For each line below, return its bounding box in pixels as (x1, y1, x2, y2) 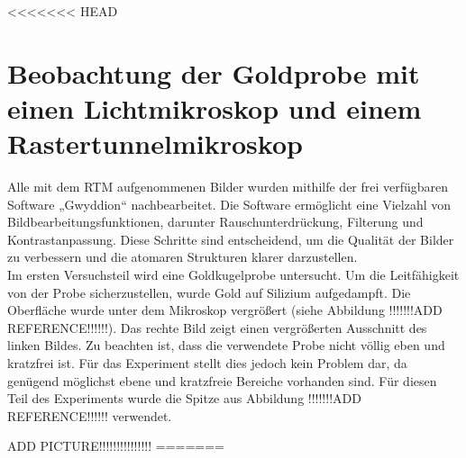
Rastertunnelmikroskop (7, 125, 303, 162)
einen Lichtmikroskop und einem (7, 89, 422, 126)
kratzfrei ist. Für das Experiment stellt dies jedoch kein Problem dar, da (7, 354, 407, 373)
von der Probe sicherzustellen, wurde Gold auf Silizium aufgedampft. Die (7, 283, 411, 301)
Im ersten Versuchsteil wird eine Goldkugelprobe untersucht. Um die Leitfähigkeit (7, 265, 460, 284)
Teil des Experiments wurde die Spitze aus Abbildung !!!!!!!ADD (7, 389, 361, 408)
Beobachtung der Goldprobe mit (7, 54, 420, 91)
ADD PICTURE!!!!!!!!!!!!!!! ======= (7, 436, 224, 455)
